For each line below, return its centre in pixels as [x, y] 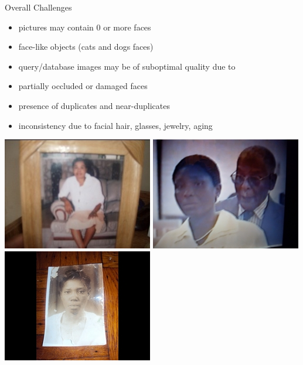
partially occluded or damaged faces [83, 86]
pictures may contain [56, 27]
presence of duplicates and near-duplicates [94, 105]
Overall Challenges [38, 7]
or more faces [127, 27]
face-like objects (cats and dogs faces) [86, 47]
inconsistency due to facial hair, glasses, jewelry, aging [115, 125]
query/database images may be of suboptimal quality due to [127, 66]
